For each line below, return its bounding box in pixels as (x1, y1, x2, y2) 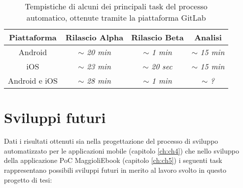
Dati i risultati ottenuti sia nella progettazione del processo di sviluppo (4, 136, 218, 146)
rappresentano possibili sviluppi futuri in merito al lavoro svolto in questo (4, 164, 227, 175)
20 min (86, 46, 111, 58)
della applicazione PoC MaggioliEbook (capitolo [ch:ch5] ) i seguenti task (4, 155, 222, 165)
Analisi (194, 31, 222, 43)
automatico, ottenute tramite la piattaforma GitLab (26, 12, 206, 23)
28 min (86, 75, 111, 86)
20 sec (151, 61, 173, 72)
